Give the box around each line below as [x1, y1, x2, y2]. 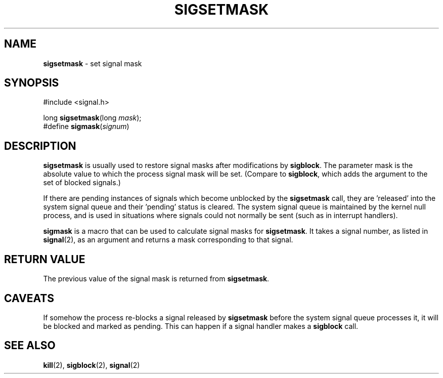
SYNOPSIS [4, 76, 59, 90]
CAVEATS [4, 291, 54, 305]
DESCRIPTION [4, 139, 76, 152]
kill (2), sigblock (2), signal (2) [43, 360, 140, 369]
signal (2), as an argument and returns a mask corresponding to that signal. [43, 235, 293, 244]
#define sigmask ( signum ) [43, 122, 129, 131]
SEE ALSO [4, 339, 56, 352]
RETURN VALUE [4, 253, 85, 266]
